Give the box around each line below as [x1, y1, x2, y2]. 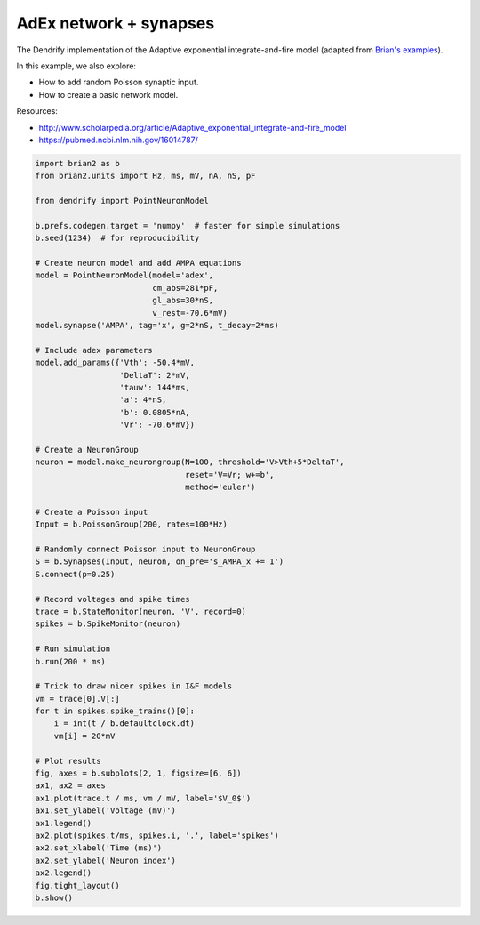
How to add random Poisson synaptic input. [38, 76, 199, 88]
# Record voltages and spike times [35, 594, 190, 604]
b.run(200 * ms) [35, 656, 107, 666]
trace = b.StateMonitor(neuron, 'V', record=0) [35, 606, 246, 616]
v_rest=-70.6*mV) [152, 308, 228, 318]
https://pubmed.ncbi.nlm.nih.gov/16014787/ [38, 134, 199, 145]
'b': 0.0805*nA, [119, 407, 190, 417]
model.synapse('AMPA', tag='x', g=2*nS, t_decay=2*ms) [35, 320, 279, 330]
